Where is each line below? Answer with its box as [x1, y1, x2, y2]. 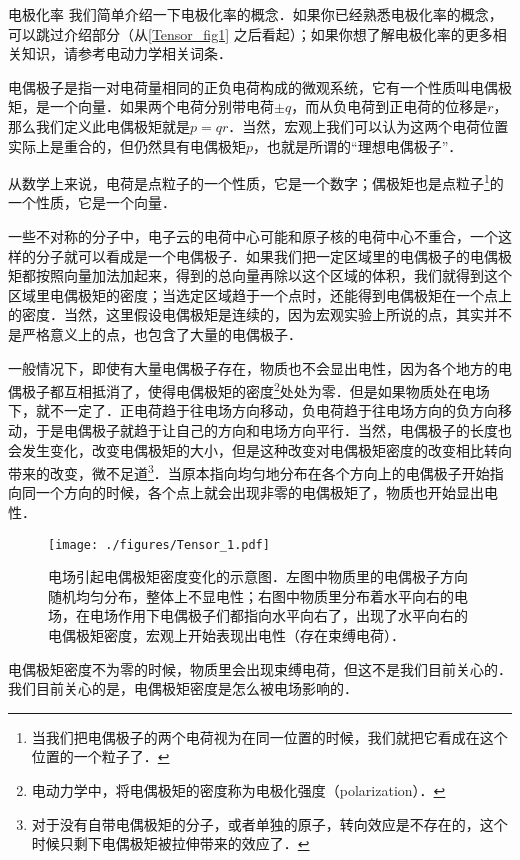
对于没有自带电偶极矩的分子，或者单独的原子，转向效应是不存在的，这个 [31, 813, 508, 834]
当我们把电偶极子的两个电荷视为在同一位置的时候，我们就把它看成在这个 [31, 726, 508, 747]
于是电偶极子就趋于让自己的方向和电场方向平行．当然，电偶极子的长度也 [35, 420, 512, 440]
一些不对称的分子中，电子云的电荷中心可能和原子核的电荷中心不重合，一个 [8, 226, 498, 246]
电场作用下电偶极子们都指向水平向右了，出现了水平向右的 [89, 605, 468, 626]
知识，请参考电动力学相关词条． [21, 43, 232, 64]
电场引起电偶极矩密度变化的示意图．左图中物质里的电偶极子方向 [48, 566, 468, 587]
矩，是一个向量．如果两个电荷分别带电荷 [8, 96, 274, 117]
